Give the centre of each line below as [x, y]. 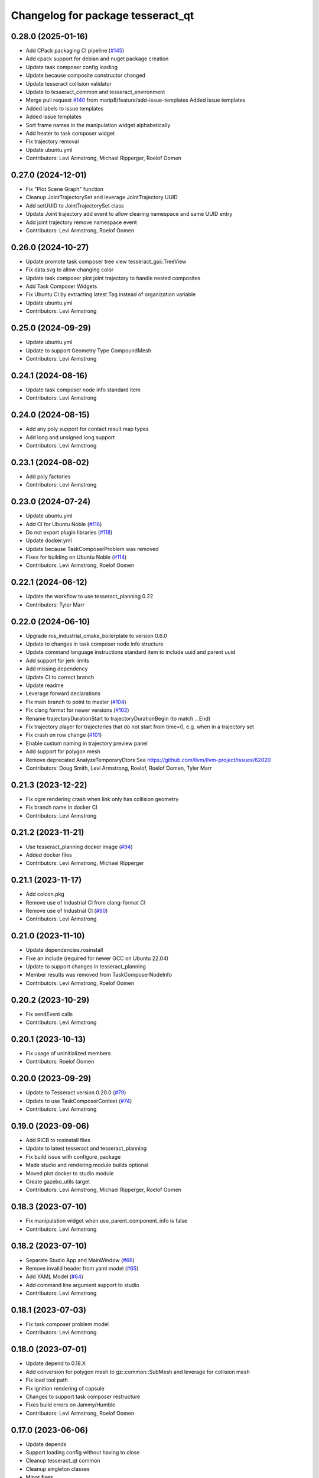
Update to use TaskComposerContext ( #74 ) [79, 1101]
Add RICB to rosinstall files [58, 1140]
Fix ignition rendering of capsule [65, 1388]
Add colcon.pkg [45, 894]
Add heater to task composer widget [70, 133]
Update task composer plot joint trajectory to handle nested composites [113, 278]
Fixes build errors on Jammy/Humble [71, 1405]
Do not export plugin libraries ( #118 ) [69, 532]
